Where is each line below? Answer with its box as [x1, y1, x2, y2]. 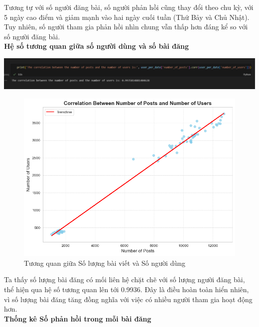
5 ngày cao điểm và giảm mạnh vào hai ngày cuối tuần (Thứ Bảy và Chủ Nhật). [4, 11, 250, 22]
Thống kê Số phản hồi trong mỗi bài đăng [4, 313, 151, 324]
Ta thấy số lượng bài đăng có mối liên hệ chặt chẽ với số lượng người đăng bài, [4, 274, 245, 285]
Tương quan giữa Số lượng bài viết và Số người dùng [24, 257, 186, 268]
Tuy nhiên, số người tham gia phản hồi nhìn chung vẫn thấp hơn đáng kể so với [4, 21, 248, 32]
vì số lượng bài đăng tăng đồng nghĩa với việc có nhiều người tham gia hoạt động [4, 294, 253, 304]
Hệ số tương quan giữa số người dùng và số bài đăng [4, 41, 189, 51]
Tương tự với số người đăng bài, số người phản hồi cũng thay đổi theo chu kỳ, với [4, 2, 254, 12]
